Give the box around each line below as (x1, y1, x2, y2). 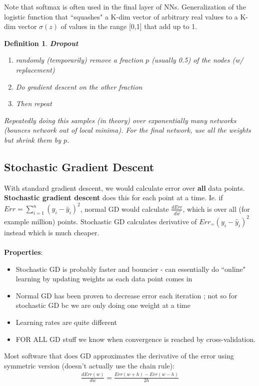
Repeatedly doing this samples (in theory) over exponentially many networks (4, 115, 236, 125)
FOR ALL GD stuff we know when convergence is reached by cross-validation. (15, 333, 256, 344)
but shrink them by (4, 134, 61, 145)
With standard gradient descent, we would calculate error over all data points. (4, 182, 245, 193)
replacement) (15, 64, 55, 75)
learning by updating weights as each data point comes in (15, 273, 192, 284)
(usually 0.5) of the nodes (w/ (151, 55, 243, 65)
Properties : (4, 246, 43, 257)
